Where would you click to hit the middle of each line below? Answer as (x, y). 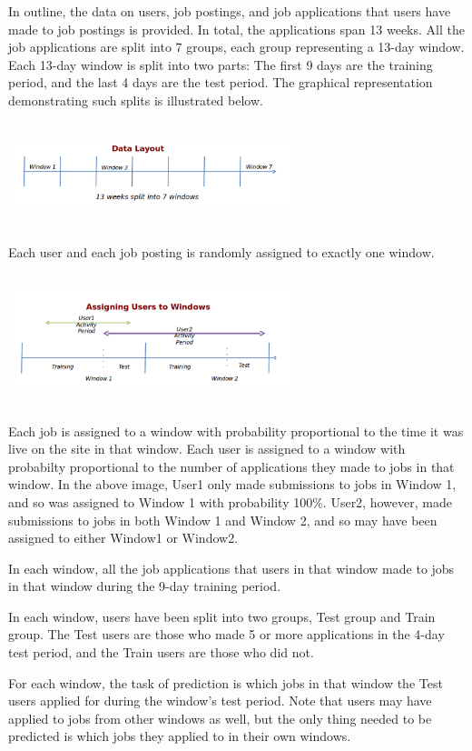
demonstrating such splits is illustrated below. (136, 100)
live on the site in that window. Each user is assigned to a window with (207, 449)
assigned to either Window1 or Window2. (123, 538)
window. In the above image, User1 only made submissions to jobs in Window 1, (232, 484)
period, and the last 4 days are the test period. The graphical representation (221, 82)
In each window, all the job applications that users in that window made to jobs (231, 568)
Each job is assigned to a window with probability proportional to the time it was (236, 431)
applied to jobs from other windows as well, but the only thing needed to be (220, 718)
